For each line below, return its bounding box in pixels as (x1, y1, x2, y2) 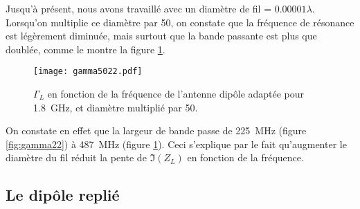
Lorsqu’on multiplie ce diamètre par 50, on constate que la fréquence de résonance (6, 15, 354, 29)
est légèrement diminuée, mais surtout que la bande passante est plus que (6, 28, 317, 43)
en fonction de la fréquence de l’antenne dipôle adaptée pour (47, 87, 305, 101)
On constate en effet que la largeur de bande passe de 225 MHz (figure (6, 123, 307, 138)
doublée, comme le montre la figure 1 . (6, 42, 165, 56)
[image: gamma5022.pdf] (33, 66, 143, 77)
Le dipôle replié (6, 184, 120, 206)
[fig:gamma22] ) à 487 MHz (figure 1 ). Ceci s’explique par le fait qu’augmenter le (6, 136, 347, 151)
